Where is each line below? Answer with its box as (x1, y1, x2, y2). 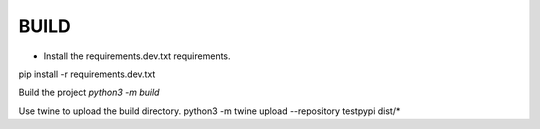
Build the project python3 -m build (18, 86, 160, 99)
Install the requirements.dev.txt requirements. (43, 50, 231, 62)
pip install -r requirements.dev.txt (18, 68, 156, 80)
